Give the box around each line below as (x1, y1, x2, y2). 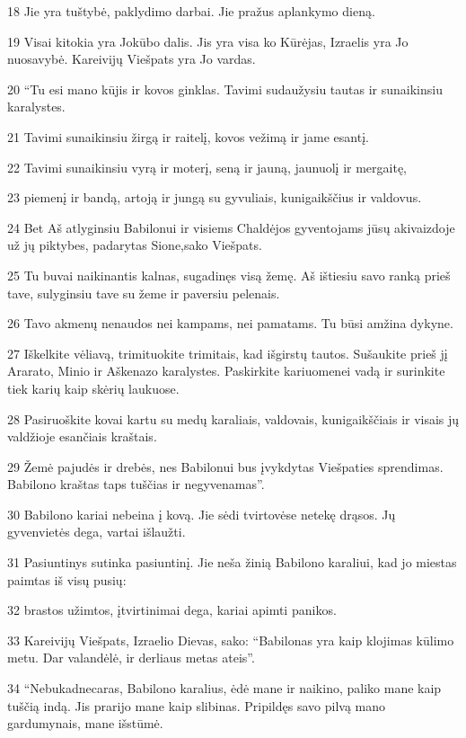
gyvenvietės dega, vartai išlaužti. (7, 522, 186, 541)
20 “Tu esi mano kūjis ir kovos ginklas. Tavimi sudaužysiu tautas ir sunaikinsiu (7, 79, 443, 98)
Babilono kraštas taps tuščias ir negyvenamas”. (7, 475, 265, 493)
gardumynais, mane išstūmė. (7, 714, 163, 733)
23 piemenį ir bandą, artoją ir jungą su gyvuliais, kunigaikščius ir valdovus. (7, 188, 422, 207)
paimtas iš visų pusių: (7, 570, 127, 589)
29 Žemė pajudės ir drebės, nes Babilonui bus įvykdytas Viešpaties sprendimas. (7, 457, 444, 476)
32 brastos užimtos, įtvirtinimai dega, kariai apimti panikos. (7, 600, 337, 619)
